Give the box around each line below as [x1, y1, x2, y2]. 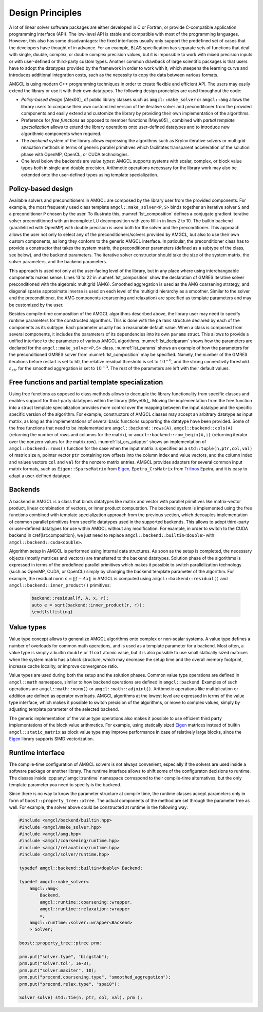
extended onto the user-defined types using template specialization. [21, 172, 158, 177]
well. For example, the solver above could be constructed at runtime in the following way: [9, 804, 188, 810]
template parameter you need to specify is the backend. [9, 782, 122, 788]
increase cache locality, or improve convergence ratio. [9, 663, 118, 669]
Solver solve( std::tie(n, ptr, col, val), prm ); [19, 995, 143, 1000]
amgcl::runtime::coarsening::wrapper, [39, 899, 132, 905]
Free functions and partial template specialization [9, 378, 163, 386]
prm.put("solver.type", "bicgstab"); [19, 954, 110, 959]
